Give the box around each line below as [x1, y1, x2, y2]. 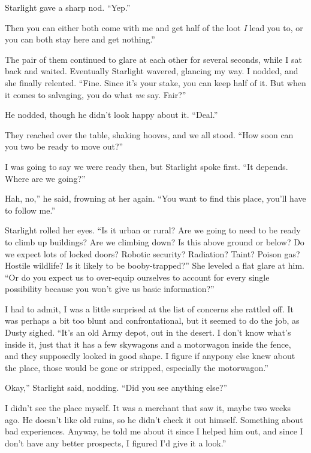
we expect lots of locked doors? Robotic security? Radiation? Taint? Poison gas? [5, 247, 300, 260]
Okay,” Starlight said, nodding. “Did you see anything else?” [5, 381, 228, 394]
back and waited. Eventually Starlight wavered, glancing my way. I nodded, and [5, 65, 298, 77]
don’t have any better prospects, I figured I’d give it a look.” [5, 436, 227, 449]
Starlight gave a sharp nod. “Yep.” [5, 1, 131, 13]
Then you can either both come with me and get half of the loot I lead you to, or [5, 21, 303, 34]
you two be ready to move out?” [5, 140, 123, 153]
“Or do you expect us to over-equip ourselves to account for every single [5, 270, 270, 283]
